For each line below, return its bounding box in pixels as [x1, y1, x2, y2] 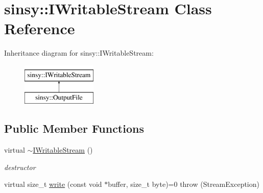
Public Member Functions [4, 120, 144, 136]
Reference [4, 18, 75, 39]
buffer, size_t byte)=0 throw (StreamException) [108, 179, 259, 189]
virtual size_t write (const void [4, 179, 102, 189]
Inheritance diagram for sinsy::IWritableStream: [4, 47, 154, 58]
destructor [4, 161, 36, 172]
